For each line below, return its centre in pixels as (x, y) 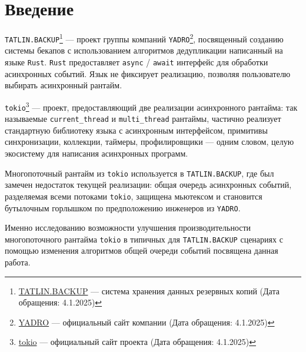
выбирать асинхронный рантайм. (64, 85)
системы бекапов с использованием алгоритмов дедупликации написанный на (144, 50)
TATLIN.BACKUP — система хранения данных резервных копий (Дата (149, 290)
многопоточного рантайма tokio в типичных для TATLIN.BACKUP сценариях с (144, 239)
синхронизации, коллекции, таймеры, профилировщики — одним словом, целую (149, 142)
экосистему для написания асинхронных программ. (97, 153)
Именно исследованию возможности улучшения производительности (128, 228)
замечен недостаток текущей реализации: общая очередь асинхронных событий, (148, 185)
